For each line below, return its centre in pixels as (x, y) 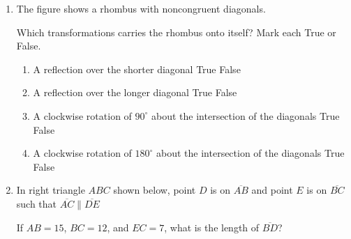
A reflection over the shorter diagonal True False (137, 69)
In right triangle (51, 190)
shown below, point (155, 190)
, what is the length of (212, 227)
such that (37, 203)
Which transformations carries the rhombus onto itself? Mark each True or (176, 32)
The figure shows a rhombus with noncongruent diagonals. (141, 8)
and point (272, 190)
